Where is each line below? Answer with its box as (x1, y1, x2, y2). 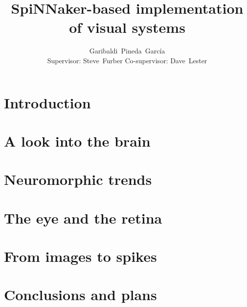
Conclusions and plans (4, 284, 157, 305)
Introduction (4, 92, 91, 112)
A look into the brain (4, 130, 151, 151)
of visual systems (69, 17, 185, 37)
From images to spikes (4, 246, 157, 266)
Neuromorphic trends (4, 169, 152, 189)
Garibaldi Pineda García (89, 46, 165, 56)
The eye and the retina (4, 207, 162, 228)
